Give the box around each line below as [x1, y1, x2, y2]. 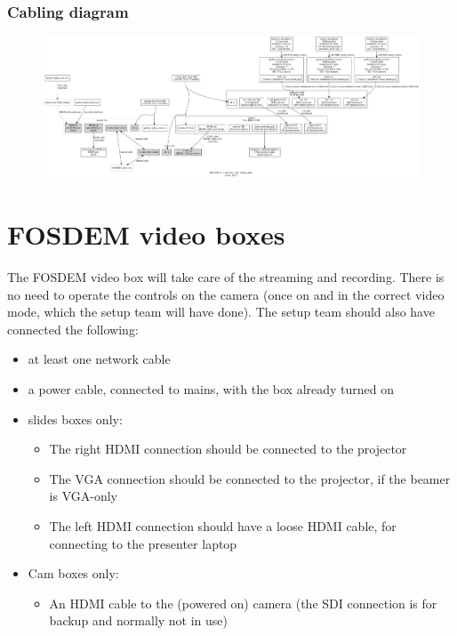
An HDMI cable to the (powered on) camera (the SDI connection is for [49, 593, 437, 612]
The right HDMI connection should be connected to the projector [49, 439, 407, 458]
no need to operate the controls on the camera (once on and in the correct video [7, 285, 445, 303]
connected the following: [7, 319, 139, 338]
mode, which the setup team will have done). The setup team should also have [7, 302, 435, 321]
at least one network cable [28, 350, 171, 368]
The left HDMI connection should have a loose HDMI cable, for [49, 517, 397, 535]
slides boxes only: [28, 409, 123, 428]
